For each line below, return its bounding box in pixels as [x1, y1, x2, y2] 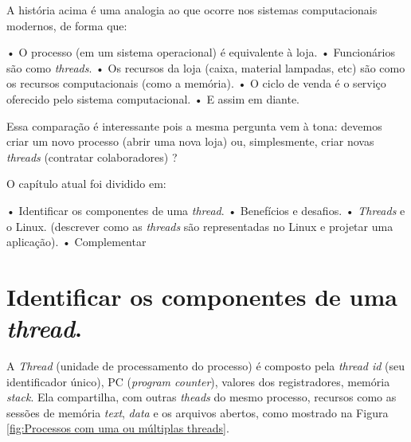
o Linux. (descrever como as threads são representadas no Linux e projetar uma [6, 217, 393, 234]
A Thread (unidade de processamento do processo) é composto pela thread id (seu [6, 358, 405, 374]
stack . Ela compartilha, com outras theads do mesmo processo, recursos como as [6, 389, 397, 405]
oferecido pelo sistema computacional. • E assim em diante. [6, 90, 300, 107]
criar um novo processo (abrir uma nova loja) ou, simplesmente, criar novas [6, 133, 374, 150]
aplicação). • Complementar [6, 233, 147, 250]
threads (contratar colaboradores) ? [6, 148, 178, 165]
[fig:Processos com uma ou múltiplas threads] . [6, 420, 229, 436]
